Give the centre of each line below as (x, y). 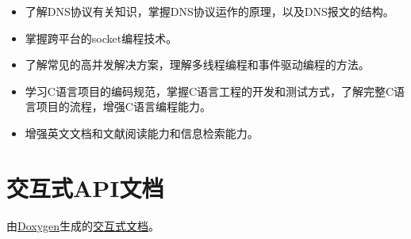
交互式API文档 (85, 187)
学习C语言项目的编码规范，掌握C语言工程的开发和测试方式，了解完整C (209, 91)
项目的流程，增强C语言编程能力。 (123, 106)
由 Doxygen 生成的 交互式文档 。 (83, 225)
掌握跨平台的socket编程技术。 (101, 38)
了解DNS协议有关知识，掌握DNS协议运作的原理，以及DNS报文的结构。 (209, 11)
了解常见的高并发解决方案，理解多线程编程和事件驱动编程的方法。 (197, 64)
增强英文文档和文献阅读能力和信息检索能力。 (142, 133)
